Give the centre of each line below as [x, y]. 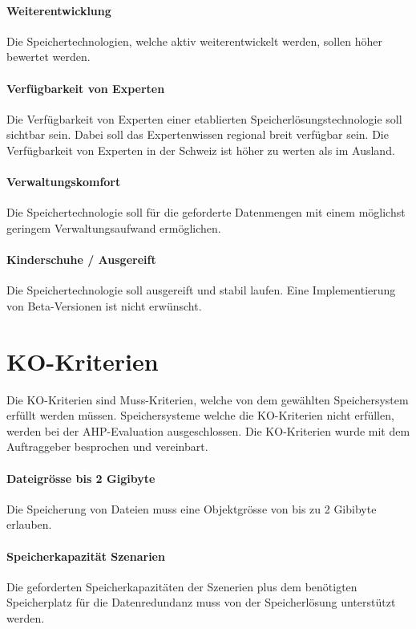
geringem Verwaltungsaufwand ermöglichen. [114, 227]
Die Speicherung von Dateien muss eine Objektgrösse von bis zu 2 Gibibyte [192, 508]
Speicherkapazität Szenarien [86, 556]
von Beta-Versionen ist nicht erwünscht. [104, 305]
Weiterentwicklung [59, 10]
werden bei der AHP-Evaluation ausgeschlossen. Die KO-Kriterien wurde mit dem [208, 430]
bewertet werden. [48, 57]
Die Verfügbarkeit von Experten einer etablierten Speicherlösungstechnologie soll [204, 118]
